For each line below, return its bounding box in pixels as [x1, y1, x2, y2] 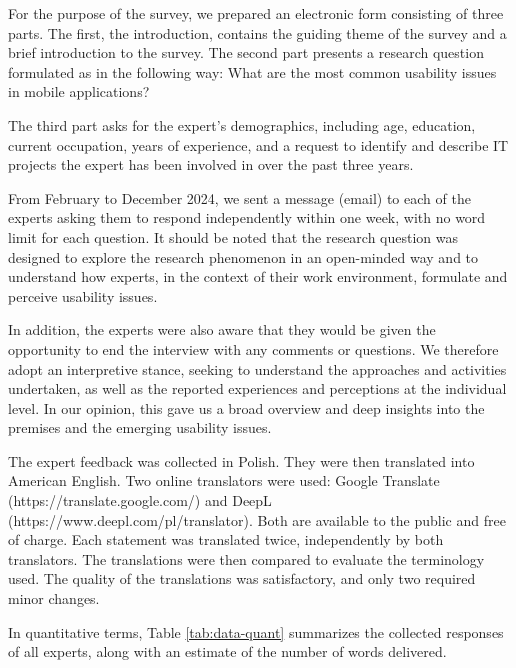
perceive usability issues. [8, 285, 158, 306]
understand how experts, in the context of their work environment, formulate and [8, 266, 508, 287]
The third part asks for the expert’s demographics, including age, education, [8, 114, 476, 135]
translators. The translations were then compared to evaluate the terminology [8, 548, 485, 569]
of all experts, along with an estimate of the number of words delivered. [8, 641, 447, 662]
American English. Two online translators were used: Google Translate [8, 470, 440, 491]
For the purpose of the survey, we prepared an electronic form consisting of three [8, 3, 504, 23]
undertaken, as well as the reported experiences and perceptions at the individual [8, 378, 507, 399]
